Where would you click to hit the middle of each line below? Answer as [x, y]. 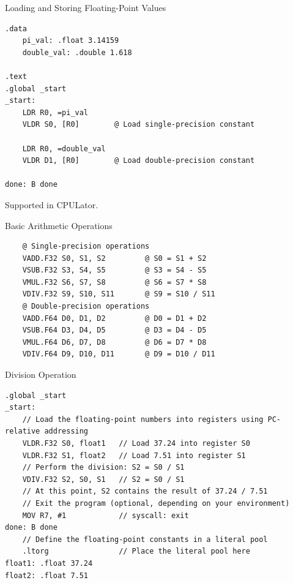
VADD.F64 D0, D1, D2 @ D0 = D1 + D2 [114, 318]
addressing [66, 431]
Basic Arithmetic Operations [59, 225]
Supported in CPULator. [52, 204]
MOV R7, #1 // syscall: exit [106, 515]
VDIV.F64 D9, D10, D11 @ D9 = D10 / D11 [119, 354]
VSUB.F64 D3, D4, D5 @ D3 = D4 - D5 [114, 330]
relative [23, 431]
